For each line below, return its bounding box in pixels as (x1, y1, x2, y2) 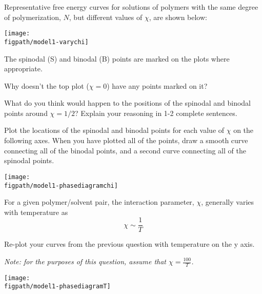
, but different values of (69, 11, 143, 22)
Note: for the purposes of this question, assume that (4, 256, 166, 266)
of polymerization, (4, 11, 61, 22)
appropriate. (4, 63, 43, 74)
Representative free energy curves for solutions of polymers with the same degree (4, 2, 258, 12)
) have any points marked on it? (107, 80, 208, 91)
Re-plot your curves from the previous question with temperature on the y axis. (4, 239, 255, 249)
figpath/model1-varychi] (4, 38, 89, 46)
